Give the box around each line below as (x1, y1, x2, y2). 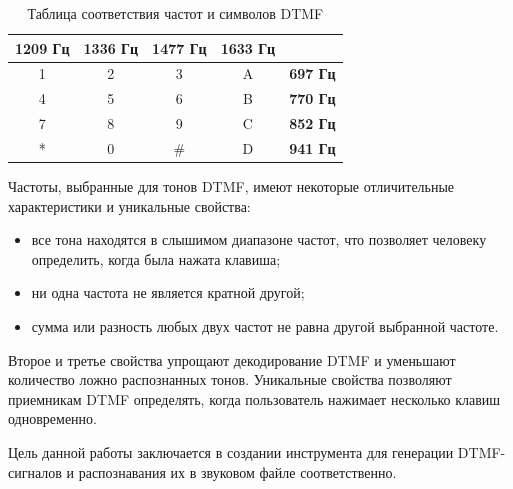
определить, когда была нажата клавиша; (31, 248, 281, 269)
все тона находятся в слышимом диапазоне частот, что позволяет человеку (31, 229, 487, 250)
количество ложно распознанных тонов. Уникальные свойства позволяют (8, 369, 452, 390)
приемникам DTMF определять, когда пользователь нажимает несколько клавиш (8, 388, 501, 409)
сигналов (8, 461, 62, 482)
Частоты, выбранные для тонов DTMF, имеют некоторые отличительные (8, 176, 455, 197)
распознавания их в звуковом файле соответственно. (78, 461, 397, 482)
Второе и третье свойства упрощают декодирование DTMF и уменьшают (8, 349, 456, 370)
